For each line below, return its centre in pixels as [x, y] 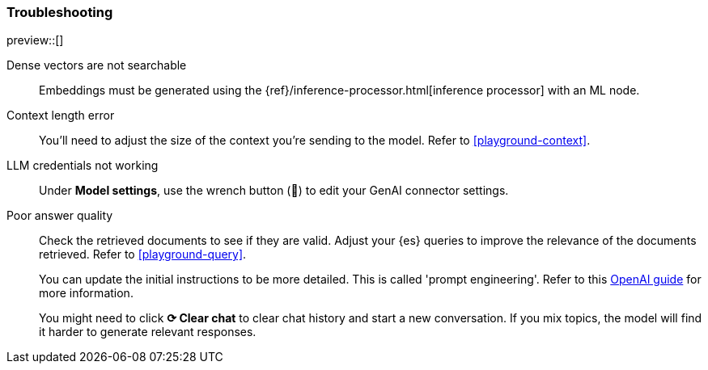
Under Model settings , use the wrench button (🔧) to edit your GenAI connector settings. [274, 191]
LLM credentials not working [83, 166]
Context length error [61, 116]
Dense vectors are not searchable [97, 65]
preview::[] [35, 40]
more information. [86, 293]
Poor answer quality [60, 216]
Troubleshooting [60, 12]
